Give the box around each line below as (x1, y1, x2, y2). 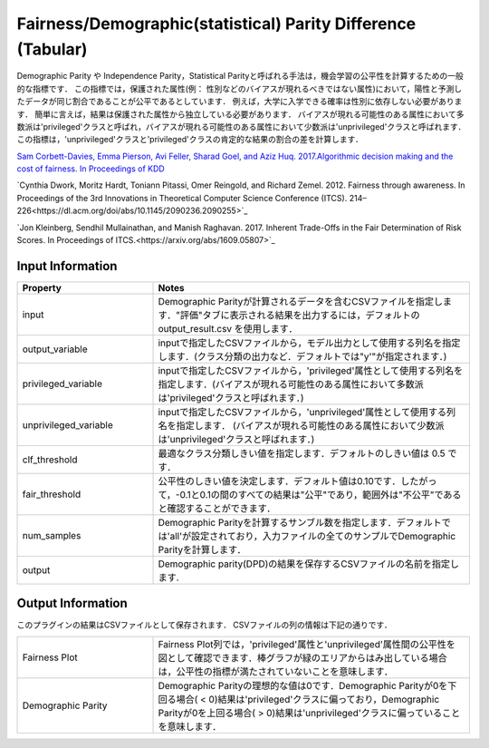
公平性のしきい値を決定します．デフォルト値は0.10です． (158, 474, 401, 487)
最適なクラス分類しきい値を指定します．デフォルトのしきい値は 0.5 (158, 447, 446, 460)
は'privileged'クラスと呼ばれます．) (158, 391, 304, 403)
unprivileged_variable (22, 418, 113, 431)
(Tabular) (16, 39, 88, 59)
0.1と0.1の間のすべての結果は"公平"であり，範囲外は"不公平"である (179, 488, 462, 500)
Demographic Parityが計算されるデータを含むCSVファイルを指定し (158, 295, 444, 307)
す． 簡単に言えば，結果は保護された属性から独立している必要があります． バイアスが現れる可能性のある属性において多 (16, 109, 465, 120)
